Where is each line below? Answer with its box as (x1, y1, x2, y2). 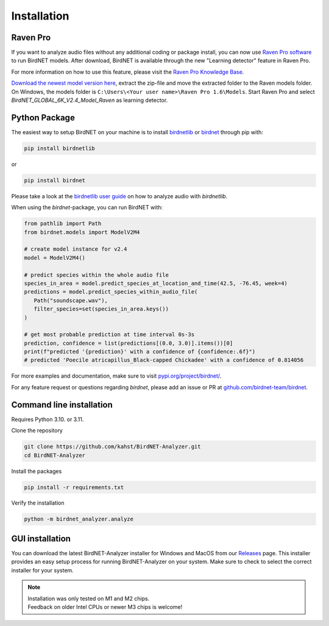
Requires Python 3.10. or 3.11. (11, 416, 84, 423)
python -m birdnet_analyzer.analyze (24, 516, 134, 523)
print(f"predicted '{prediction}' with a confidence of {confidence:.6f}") (24, 348, 256, 355)
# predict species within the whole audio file (24, 272, 169, 278)
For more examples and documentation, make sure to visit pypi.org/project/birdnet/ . (11, 372, 222, 380)
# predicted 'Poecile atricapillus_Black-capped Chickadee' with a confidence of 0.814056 (24, 357, 304, 364)
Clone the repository (11, 427, 63, 434)
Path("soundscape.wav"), (34, 297, 108, 304)
